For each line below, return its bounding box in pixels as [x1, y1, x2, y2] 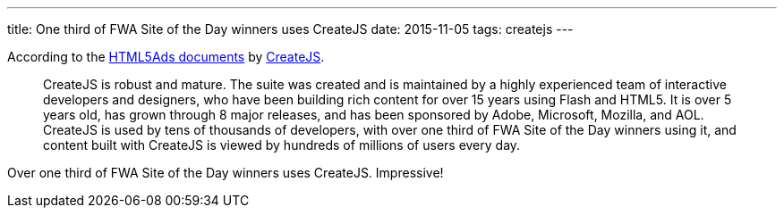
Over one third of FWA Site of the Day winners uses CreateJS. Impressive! [7, 165, 444, 180]
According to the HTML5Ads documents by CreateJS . [7, 49, 325, 64]
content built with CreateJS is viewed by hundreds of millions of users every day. [43, 137, 521, 153]
